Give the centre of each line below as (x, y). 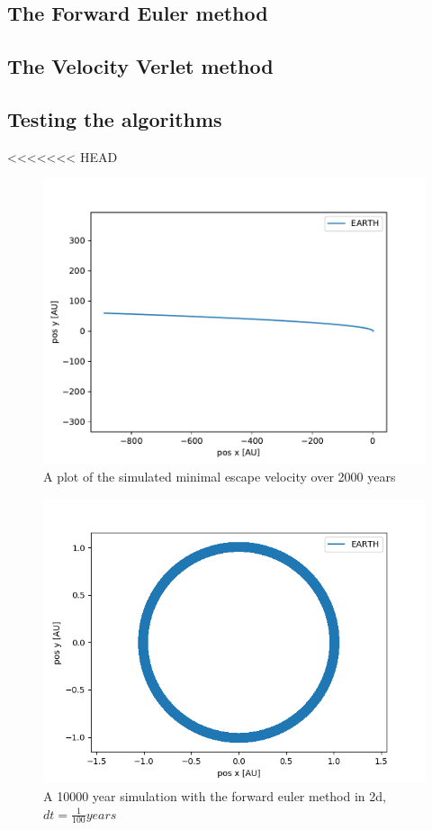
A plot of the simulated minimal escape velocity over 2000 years (220, 477)
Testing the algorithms (115, 118)
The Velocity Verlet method (140, 66)
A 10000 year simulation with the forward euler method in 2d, (215, 795)
